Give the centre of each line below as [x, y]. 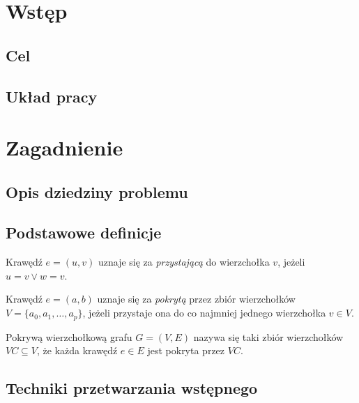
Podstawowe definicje [84, 233]
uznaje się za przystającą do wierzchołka [184, 262]
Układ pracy [52, 96]
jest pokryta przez [186, 350]
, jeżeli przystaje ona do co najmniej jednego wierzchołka [204, 313]
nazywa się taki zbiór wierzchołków [268, 336]
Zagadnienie [64, 147]
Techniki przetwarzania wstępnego [132, 388]
